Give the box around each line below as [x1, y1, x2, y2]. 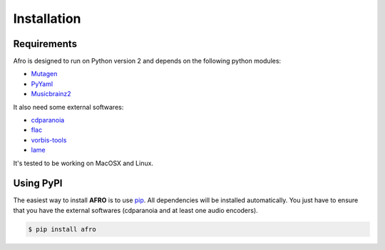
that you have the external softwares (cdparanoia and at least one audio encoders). [13, 206, 258, 214]
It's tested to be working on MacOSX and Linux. [13, 159, 153, 167]
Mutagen [31, 70, 58, 78]
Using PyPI [13, 177, 63, 189]
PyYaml [31, 79, 53, 88]
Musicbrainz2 [31, 90, 71, 98]
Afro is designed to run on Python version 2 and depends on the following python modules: [13, 57, 282, 66]
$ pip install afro [28, 225, 96, 233]
